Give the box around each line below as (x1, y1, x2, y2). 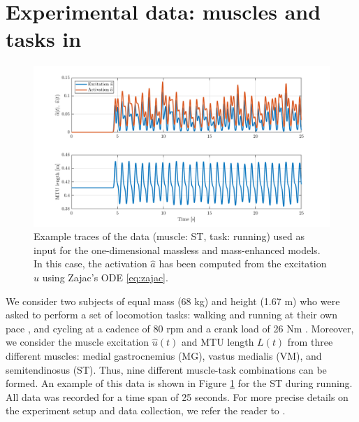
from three (287, 335, 333, 349)
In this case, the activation (34, 256, 147, 271)
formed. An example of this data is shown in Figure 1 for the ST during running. (6, 376, 353, 391)
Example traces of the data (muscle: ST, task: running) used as (34, 229, 305, 244)
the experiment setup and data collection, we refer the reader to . (6, 403, 286, 418)
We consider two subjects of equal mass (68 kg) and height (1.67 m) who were (6, 293, 340, 308)
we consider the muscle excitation (6, 335, 149, 349)
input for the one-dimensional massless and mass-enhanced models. (34, 242, 321, 257)
